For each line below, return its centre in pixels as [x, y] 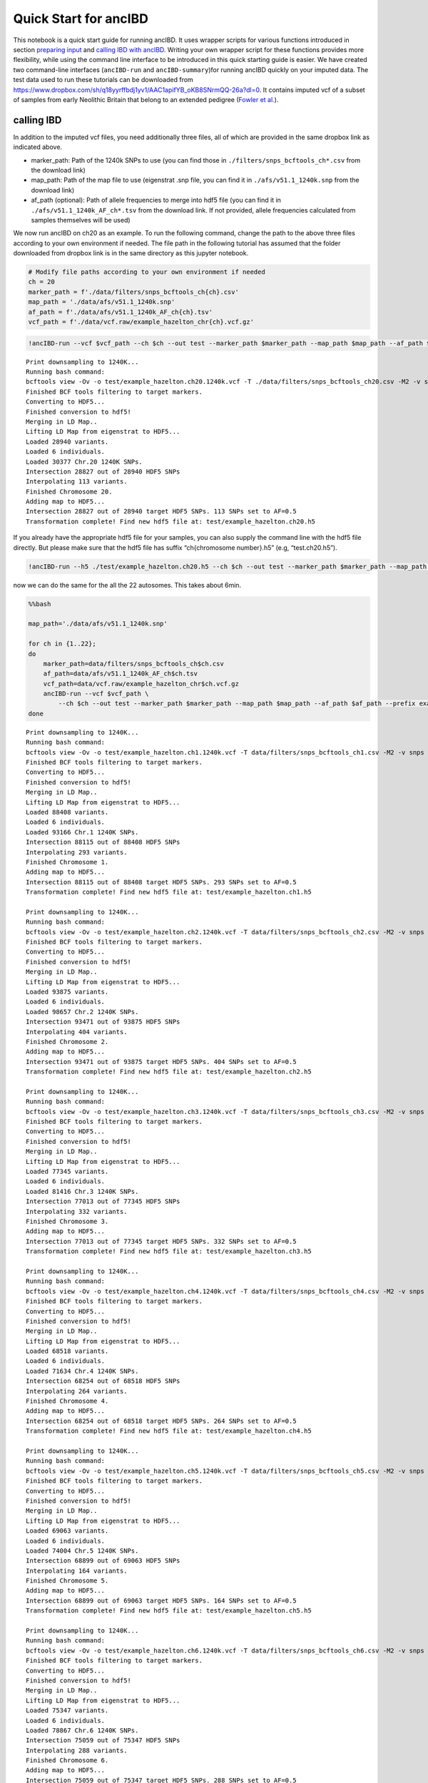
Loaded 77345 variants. [67, 1172]
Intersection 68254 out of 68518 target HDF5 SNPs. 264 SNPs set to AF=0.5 [161, 1421]
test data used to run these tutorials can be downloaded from [103, 80]
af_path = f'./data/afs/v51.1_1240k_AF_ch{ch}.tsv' [121, 312]
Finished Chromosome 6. [67, 1761]
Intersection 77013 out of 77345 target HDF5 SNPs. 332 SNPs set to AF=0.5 [161, 1241]
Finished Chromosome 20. [69, 491]
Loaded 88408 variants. [67, 812]
